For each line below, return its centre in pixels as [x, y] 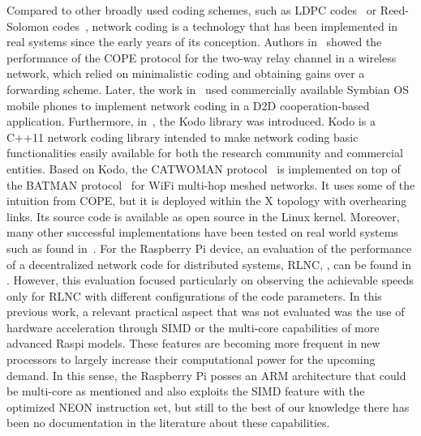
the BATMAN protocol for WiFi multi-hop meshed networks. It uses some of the [211, 184]
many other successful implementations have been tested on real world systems [202, 232]
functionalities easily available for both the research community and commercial [205, 153]
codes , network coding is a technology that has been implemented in [225, 26]
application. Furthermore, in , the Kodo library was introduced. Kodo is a [191, 121]
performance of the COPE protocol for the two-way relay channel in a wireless [202, 57]
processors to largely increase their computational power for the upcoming [191, 359]
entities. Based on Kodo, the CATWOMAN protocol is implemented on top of [204, 168]
